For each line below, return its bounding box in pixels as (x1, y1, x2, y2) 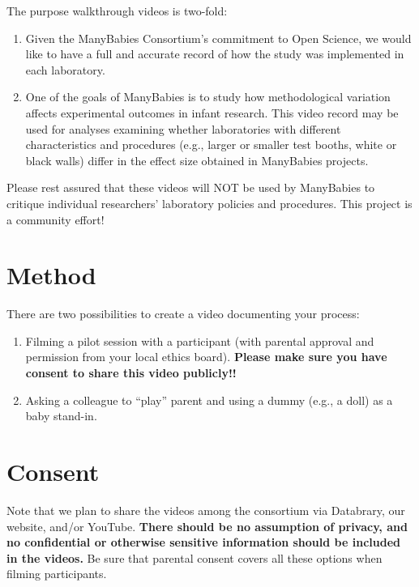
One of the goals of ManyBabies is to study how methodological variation (25, 88, 391, 105)
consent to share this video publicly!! (25, 364, 237, 381)
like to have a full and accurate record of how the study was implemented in (25, 45, 404, 62)
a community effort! (6, 211, 105, 228)
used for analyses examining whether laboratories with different (25, 120, 341, 137)
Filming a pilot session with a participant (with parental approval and (25, 332, 374, 349)
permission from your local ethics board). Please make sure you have (25, 348, 387, 365)
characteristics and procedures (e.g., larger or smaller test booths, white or (25, 136, 397, 153)
